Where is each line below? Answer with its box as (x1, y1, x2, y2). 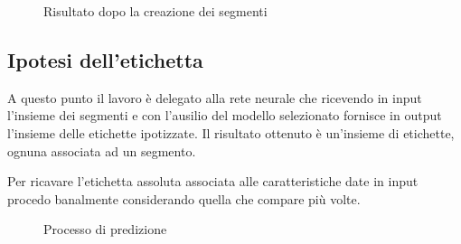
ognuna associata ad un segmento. (7, 141, 196, 160)
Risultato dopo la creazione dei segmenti (43, 2, 268, 20)
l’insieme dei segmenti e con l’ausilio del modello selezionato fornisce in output (7, 106, 442, 125)
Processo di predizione (43, 220, 167, 239)
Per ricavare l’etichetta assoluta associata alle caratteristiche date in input (7, 172, 419, 191)
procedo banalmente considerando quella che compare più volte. (7, 189, 361, 208)
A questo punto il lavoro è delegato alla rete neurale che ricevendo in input (7, 88, 422, 107)
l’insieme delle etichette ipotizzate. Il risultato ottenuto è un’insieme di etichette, (7, 123, 455, 142)
